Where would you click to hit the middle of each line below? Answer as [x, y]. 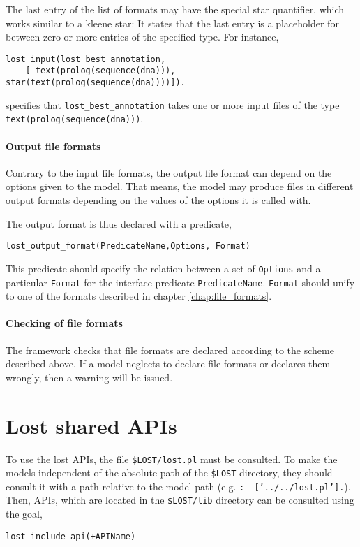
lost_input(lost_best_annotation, [86, 59]
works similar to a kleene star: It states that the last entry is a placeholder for [172, 23]
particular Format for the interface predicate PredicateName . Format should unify [180, 282]
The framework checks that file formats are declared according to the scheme [170, 350]
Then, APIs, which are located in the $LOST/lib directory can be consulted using [180, 500]
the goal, [24, 514]
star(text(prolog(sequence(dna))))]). [96, 83]
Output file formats [53, 146]
